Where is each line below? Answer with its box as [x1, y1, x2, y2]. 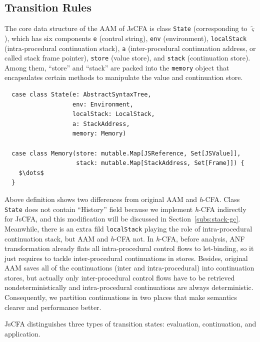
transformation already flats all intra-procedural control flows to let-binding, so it [4, 243, 254, 253]
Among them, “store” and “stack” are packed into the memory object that [4, 62, 229, 72]
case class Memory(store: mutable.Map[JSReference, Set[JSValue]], [11, 149, 241, 157]
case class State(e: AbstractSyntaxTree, [11, 91, 151, 98]
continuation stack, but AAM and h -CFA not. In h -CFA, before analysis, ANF [4, 233, 245, 243]
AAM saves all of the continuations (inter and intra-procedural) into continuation [4, 262, 254, 273]
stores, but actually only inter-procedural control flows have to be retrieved [4, 272, 235, 282]
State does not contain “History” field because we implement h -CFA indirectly [4, 203, 246, 214]
